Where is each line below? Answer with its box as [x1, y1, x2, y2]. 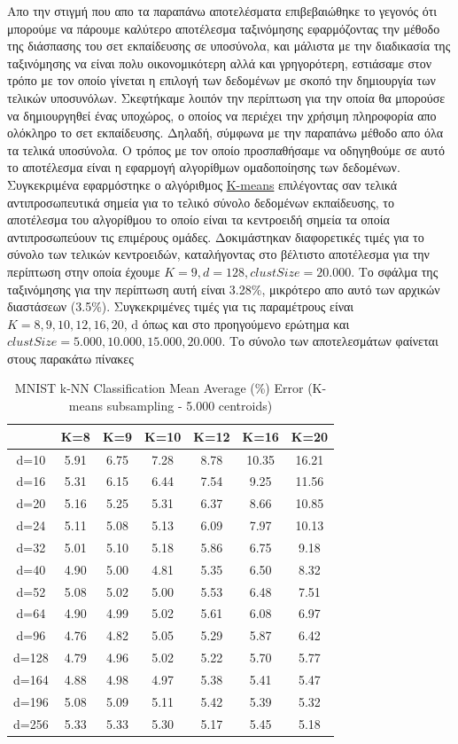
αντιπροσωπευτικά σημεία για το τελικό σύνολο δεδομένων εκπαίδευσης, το [7, 192, 394, 211]
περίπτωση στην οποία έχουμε [7, 262, 160, 280]
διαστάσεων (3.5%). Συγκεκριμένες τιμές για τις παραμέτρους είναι [7, 297, 354, 316]
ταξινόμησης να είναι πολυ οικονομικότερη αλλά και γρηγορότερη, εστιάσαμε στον [7, 53, 432, 72]
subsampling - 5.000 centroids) [106, 396, 273, 415]
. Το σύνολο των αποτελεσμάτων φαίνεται [221, 332, 439, 350]
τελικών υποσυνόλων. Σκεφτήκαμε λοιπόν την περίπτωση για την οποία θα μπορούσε [7, 88, 446, 106]
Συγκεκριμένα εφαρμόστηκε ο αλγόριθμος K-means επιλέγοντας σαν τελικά [7, 175, 398, 193]
